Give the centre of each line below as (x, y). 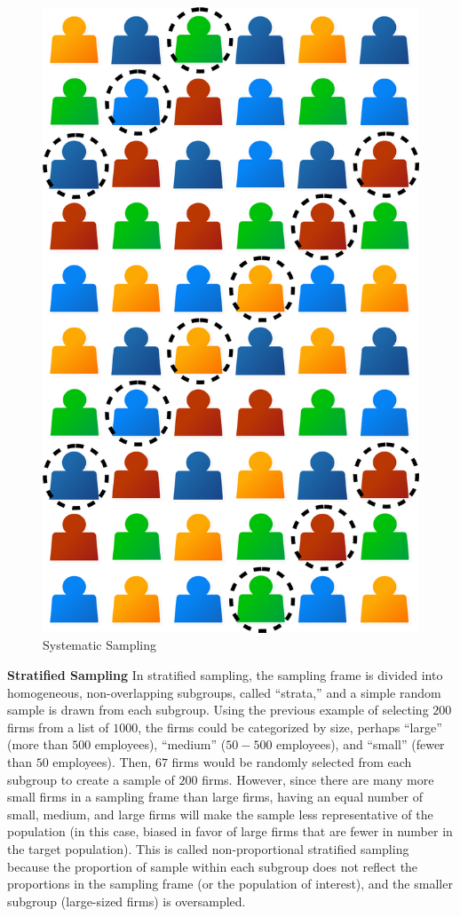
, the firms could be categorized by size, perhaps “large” (290, 727)
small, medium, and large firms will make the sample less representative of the (220, 814)
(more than (38, 744)
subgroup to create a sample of (91, 779)
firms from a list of (58, 727)
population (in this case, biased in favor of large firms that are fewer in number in (230, 831)
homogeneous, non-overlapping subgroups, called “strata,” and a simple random (224, 692)
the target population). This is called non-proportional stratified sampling (208, 848)
